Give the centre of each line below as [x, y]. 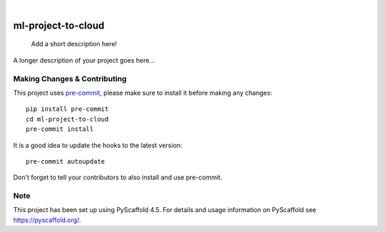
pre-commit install [60, 129]
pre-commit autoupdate [66, 161]
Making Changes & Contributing [70, 78]
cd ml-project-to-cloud [67, 119]
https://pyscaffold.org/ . [47, 220]
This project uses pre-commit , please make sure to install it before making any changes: [143, 93]
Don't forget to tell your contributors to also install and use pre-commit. [118, 177]
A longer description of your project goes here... [84, 60]
